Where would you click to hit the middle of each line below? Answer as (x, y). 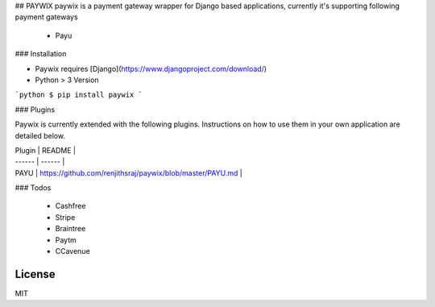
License (35, 274)
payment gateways (46, 17)
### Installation (41, 54)
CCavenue (72, 251)
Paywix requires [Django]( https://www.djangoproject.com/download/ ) (151, 68)
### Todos (33, 188)
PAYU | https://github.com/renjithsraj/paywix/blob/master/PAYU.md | (129, 172)
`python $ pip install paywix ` (79, 95)
